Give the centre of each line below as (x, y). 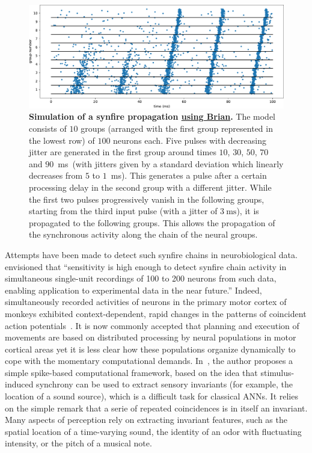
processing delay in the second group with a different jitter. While (150, 187)
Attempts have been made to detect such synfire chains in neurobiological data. (151, 254)
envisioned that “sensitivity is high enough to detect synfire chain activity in (146, 266)
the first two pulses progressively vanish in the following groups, (147, 199)
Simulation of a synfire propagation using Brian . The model (152, 116)
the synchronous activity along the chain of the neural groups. (143, 234)
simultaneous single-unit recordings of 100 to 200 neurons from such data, (141, 278)
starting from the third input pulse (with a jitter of (123, 211)
